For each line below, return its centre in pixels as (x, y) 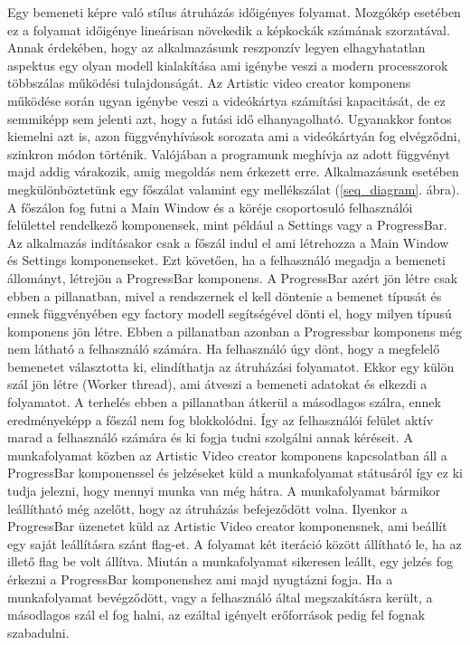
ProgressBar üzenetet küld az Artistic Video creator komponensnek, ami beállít (227, 526)
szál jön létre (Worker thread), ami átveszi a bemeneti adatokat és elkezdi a (217, 384)
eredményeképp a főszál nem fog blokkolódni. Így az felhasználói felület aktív (221, 419)
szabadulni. (38, 632)
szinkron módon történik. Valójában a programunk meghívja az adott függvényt (229, 153)
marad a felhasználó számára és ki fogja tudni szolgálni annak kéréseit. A (210, 437)
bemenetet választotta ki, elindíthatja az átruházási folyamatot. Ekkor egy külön (231, 366)
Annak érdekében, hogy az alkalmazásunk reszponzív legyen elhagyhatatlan (216, 47)
